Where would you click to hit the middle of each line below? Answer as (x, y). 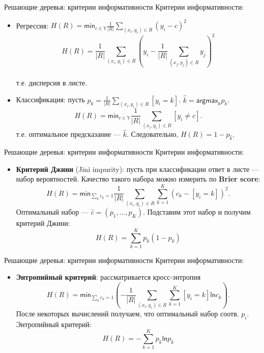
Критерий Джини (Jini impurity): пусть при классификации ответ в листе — (137, 169)
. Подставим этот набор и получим (197, 212)
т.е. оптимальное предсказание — (68, 134)
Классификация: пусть (50, 99)
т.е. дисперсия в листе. (52, 82)
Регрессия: (32, 25)
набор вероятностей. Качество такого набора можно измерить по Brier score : (138, 179)
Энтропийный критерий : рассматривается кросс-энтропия (108, 277)
